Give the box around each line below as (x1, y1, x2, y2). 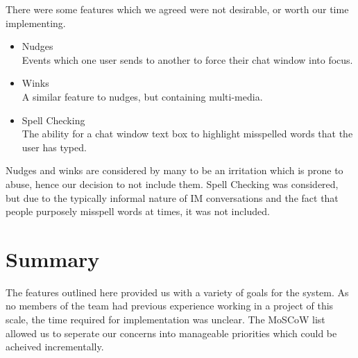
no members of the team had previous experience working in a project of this (6, 298, 334, 313)
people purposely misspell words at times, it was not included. (6, 204, 270, 219)
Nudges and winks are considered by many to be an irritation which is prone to (6, 163, 343, 178)
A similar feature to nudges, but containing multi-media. (22, 89, 263, 103)
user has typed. (22, 139, 87, 154)
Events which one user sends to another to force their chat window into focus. (22, 52, 353, 67)
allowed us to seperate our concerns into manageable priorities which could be (6, 325, 337, 340)
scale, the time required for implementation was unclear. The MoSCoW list (6, 312, 325, 327)
